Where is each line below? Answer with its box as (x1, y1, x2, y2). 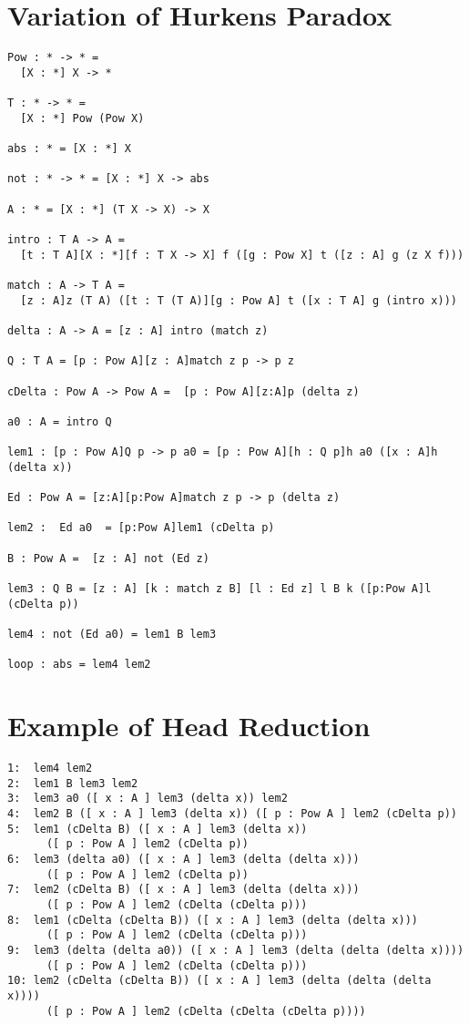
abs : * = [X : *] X (7, 142, 132, 156)
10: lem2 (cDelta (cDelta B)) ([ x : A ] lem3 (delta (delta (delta (7, 974, 432, 988)
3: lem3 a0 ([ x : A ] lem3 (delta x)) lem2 (7, 792, 288, 805)
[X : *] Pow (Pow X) (20, 111, 145, 125)
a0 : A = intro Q (7, 415, 112, 428)
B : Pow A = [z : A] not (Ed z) (7, 551, 209, 565)
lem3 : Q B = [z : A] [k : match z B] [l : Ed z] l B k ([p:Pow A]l (7, 582, 432, 596)
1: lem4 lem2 (7, 762, 93, 775)
